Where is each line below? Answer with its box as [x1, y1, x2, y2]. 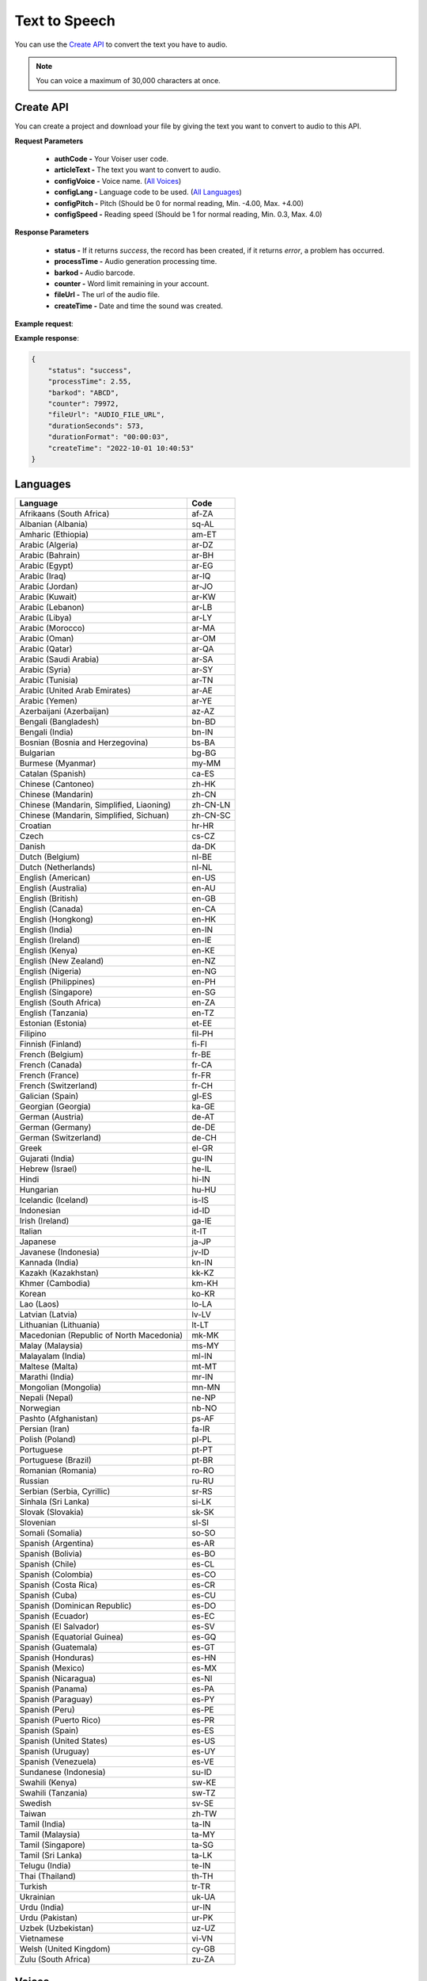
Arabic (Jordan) [19, 581, 78, 592]
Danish [19, 841, 46, 852]
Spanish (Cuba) [19, 1590, 78, 1601]
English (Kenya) [19, 945, 78, 956]
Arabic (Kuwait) [19, 591, 77, 602]
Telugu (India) [19, 1861, 71, 1872]
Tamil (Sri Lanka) [19, 1850, 82, 1861]
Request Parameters [14, 136, 84, 146]
